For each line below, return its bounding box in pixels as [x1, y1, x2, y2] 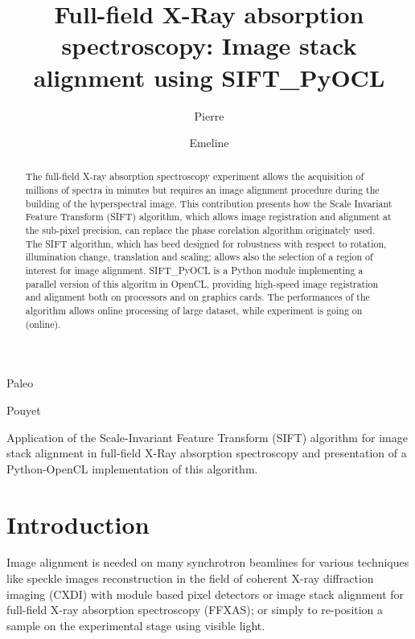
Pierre [194, 107, 224, 124]
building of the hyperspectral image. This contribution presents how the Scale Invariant [25, 196, 392, 210]
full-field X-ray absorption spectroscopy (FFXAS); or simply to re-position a [6, 601, 384, 618]
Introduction [6, 507, 150, 540]
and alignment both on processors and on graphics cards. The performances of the [25, 290, 370, 304]
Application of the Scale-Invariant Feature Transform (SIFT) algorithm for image [6, 428, 408, 445]
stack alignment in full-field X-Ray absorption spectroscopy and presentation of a [6, 444, 407, 461]
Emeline [189, 134, 229, 151]
